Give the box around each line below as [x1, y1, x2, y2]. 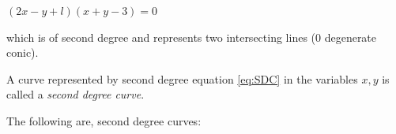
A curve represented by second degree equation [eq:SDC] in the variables [6, 70, 358, 87]
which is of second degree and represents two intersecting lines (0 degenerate [6, 28, 377, 45]
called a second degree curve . [6, 86, 145, 102]
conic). [6, 44, 39, 61]
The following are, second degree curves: [6, 112, 202, 128]
